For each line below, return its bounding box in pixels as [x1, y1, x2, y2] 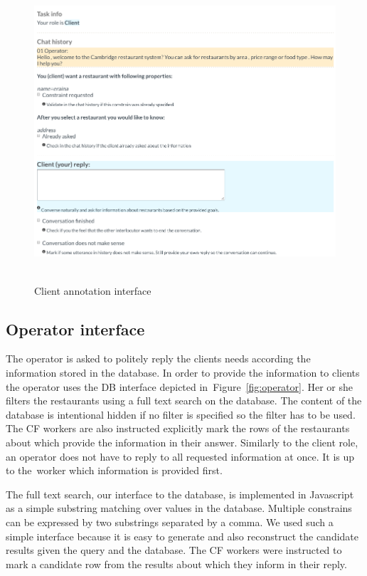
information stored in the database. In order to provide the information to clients [6, 365, 360, 379]
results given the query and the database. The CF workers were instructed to [6, 543, 342, 557]
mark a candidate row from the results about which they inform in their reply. [6, 556, 347, 571]
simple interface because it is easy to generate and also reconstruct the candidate [6, 528, 359, 543]
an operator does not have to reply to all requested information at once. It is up [6, 449, 355, 464]
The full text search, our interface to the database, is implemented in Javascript [6, 486, 354, 501]
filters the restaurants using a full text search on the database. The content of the [6, 393, 362, 408]
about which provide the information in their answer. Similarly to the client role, [6, 434, 358, 449]
